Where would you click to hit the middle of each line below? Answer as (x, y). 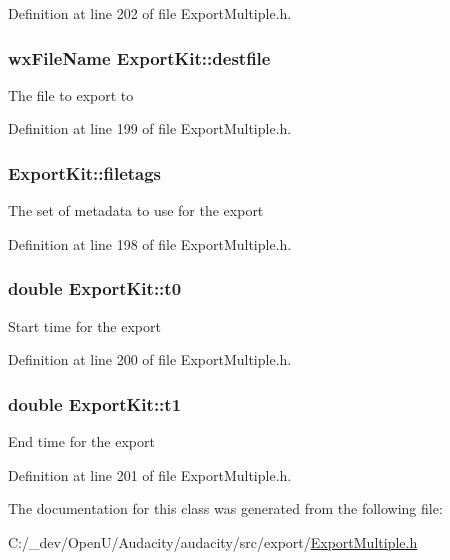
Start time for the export (84, 325)
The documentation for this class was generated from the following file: (225, 508)
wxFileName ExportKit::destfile (139, 57)
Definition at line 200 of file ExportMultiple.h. (150, 359)
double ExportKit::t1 (95, 403)
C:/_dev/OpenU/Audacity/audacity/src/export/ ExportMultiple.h (213, 541)
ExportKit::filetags (85, 172)
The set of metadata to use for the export (136, 210)
